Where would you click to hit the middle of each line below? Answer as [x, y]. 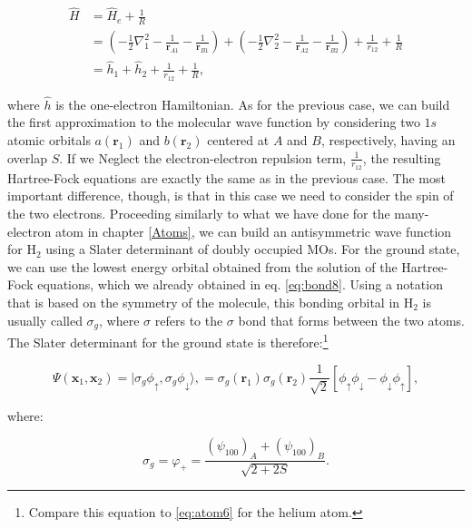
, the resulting [402, 157]
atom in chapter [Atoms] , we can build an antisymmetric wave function [253, 231]
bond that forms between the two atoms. [351, 320]
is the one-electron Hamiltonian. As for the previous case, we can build [253, 104]
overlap [27, 157]
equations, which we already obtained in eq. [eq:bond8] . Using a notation [240, 284]
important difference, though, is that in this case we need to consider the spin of [231, 196]
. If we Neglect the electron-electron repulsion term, [203, 157]
